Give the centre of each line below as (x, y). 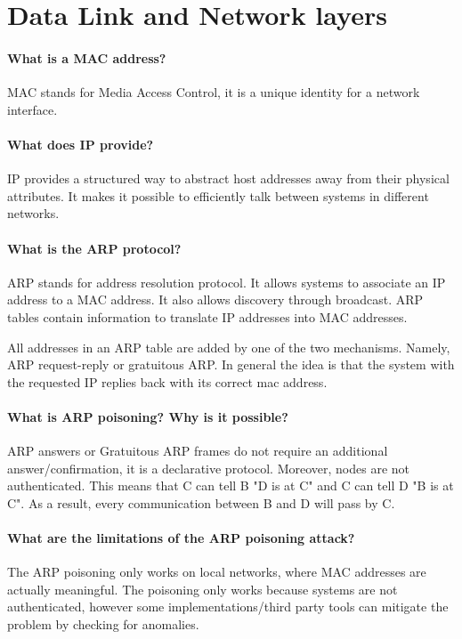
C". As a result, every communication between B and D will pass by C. (201, 502)
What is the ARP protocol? (94, 248)
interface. (32, 109)
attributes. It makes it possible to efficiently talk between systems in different (218, 195)
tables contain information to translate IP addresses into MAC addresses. (207, 316)
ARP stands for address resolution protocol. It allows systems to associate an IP (227, 282)
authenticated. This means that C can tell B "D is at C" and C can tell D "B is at (231, 485)
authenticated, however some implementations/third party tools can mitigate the (228, 607)
